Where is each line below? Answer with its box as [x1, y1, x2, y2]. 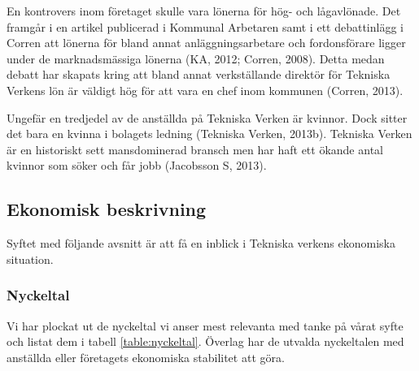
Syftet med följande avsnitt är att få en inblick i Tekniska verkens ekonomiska [7, 235, 395, 252]
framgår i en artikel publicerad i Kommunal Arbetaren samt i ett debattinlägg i [7, 18, 404, 35]
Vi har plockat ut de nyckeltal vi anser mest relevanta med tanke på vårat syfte [7, 317, 404, 334]
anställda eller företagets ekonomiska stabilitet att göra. [7, 348, 285, 365]
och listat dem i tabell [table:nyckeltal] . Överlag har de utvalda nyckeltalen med [7, 333, 404, 350]
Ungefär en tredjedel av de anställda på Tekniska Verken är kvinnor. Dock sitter [7, 109, 408, 126]
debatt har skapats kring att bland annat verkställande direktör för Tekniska [7, 66, 391, 83]
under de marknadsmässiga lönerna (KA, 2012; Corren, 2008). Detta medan [7, 50, 385, 67]
